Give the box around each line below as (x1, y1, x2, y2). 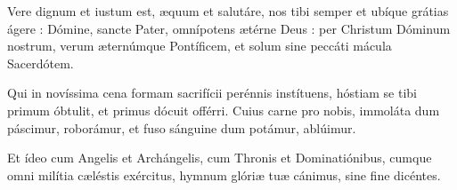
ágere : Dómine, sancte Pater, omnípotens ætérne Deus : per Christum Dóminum (7, 19, 451, 37)
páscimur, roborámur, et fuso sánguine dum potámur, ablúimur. (7, 118, 356, 137)
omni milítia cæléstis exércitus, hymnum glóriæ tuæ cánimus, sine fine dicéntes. (7, 165, 441, 184)
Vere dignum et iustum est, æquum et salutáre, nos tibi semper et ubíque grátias (7, 2, 449, 20)
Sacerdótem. (7, 53, 74, 72)
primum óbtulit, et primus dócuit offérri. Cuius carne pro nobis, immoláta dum (7, 100, 440, 119)
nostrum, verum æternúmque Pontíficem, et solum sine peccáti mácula (7, 36, 392, 55)
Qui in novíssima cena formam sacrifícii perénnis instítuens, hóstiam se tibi (7, 83, 418, 102)
